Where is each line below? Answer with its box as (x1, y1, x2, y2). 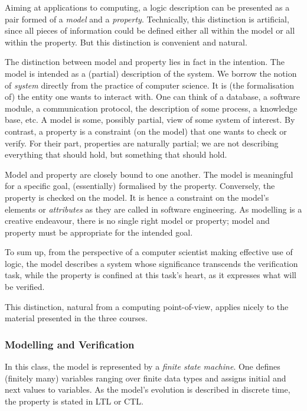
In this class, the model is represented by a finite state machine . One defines (5, 360, 280, 373)
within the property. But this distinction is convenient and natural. (5, 35, 247, 48)
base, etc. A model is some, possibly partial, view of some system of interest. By (5, 113, 295, 126)
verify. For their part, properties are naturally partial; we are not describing (5, 136, 279, 149)
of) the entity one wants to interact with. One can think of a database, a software (5, 90, 301, 103)
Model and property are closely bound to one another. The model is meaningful (5, 168, 293, 180)
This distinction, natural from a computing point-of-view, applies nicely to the (5, 300, 289, 312)
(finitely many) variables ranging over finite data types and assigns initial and (5, 371, 286, 384)
